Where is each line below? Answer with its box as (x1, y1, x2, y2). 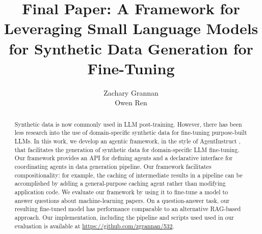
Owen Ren (115, 97, 147, 108)
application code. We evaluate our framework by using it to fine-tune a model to (14, 187, 228, 196)
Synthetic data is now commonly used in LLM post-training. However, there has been (14, 120, 242, 128)
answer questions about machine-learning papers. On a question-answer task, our (14, 196, 230, 204)
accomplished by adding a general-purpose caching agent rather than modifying (14, 179, 226, 188)
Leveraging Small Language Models (4, 18, 258, 39)
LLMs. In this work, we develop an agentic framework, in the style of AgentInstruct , (14, 136, 241, 145)
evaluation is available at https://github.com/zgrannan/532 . (14, 221, 174, 230)
